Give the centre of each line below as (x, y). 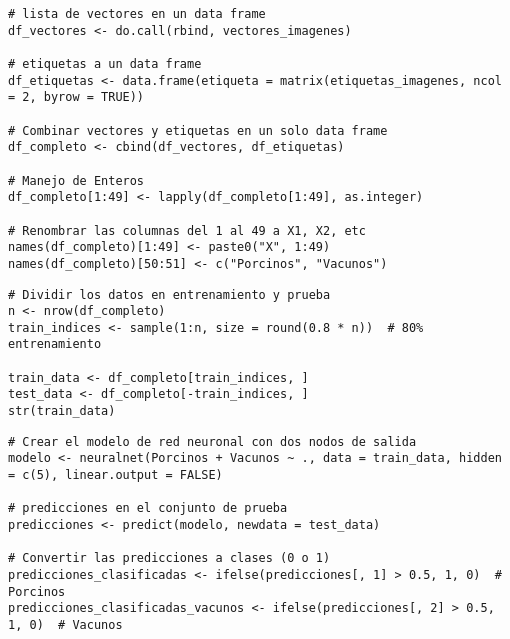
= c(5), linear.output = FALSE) (115, 475)
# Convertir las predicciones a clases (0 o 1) (169, 558)
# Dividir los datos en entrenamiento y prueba (169, 294)
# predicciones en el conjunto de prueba (148, 508)
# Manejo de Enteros (76, 180)
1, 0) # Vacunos (65, 624)
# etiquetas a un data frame (105, 63)
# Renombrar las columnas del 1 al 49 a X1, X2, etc (187, 230)
